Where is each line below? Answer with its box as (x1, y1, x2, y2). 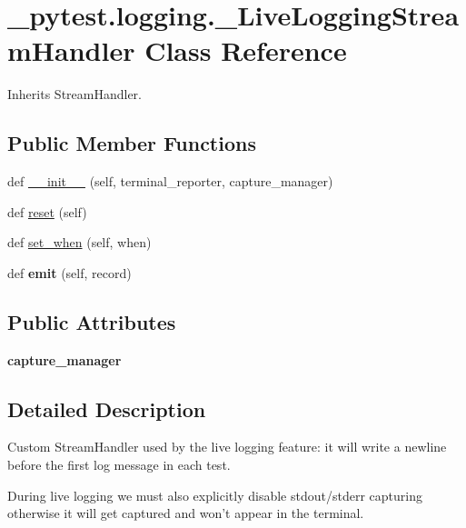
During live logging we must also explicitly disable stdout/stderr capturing (7, 485, 422, 504)
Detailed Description (7, 394, 206, 423)
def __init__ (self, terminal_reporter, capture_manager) (7, 172, 333, 191)
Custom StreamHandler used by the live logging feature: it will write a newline (7, 437, 447, 456)
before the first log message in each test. (7, 455, 231, 474)
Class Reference (144, 32, 347, 69)
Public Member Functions (7, 129, 256, 157)
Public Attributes (7, 307, 176, 335)
